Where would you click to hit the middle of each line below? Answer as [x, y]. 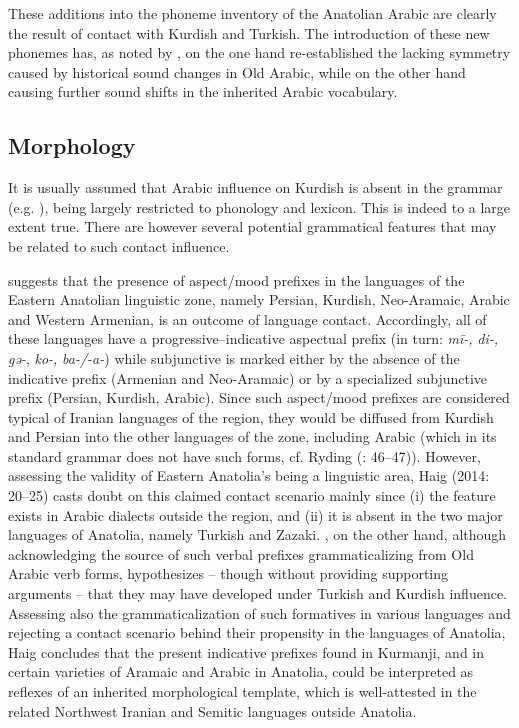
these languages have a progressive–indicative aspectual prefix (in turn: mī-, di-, [253, 338]
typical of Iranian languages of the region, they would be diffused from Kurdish [251, 416]
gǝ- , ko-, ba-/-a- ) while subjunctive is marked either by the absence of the [234, 357]
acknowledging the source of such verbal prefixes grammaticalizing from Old [241, 553]
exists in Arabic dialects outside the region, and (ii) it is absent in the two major [255, 514]
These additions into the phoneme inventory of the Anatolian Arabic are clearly [252, 13]
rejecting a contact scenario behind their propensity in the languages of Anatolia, [257, 632]
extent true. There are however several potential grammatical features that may [252, 226]
